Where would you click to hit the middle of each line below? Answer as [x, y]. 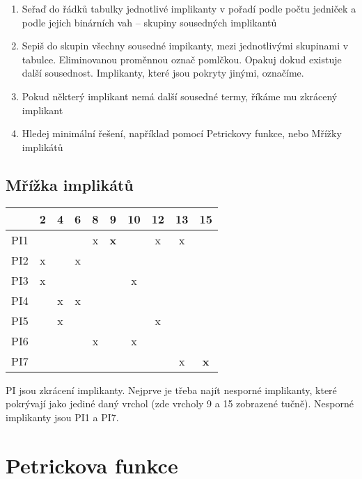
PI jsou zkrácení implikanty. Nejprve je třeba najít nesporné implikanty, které [171, 390]
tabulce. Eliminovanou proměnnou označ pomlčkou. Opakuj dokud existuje [182, 59]
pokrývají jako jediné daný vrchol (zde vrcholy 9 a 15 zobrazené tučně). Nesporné [180, 403]
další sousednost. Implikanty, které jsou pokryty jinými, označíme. [163, 73]
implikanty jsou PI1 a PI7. [62, 417]
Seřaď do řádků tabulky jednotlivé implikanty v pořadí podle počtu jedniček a [189, 8]
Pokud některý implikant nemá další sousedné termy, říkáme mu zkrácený [180, 96]
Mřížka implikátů [70, 184]
